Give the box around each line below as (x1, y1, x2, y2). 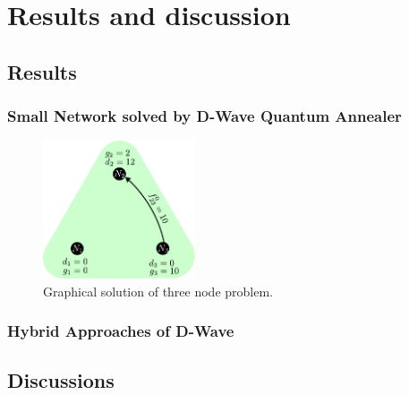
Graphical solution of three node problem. (43, 281, 273, 300)
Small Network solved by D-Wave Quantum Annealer (7, 105, 402, 127)
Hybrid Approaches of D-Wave (7, 320, 234, 342)
